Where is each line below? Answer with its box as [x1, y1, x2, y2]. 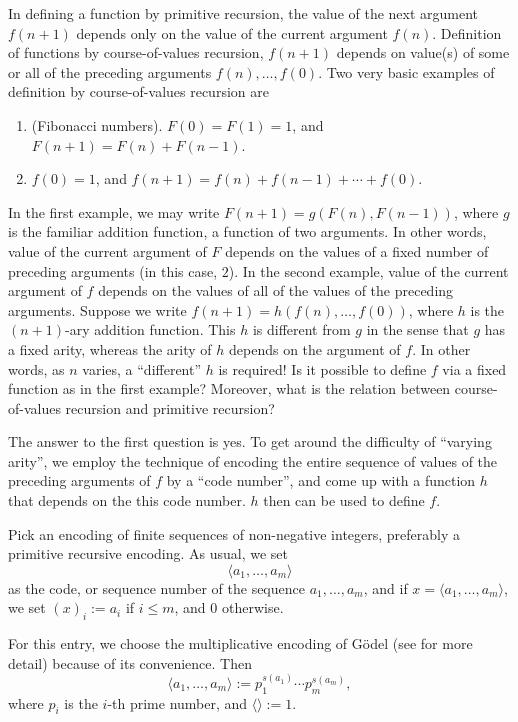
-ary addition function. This [65, 319, 236, 340]
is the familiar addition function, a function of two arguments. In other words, [8, 221, 487, 242]
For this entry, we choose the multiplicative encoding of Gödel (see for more [8, 633, 473, 654]
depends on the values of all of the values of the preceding [98, 280, 454, 301]
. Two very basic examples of [318, 61, 495, 82]
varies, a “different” [82, 358, 202, 379]
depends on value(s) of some [336, 42, 510, 63]
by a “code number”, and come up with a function [166, 470, 476, 491]
